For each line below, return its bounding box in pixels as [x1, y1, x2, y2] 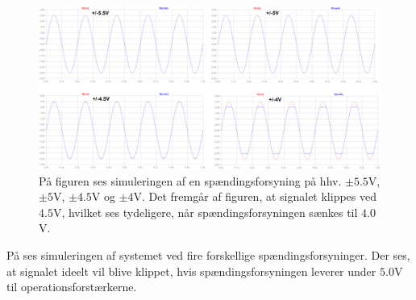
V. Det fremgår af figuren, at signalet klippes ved [133, 188, 376, 205]
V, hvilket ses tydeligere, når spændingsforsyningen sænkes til [52, 203, 358, 220]
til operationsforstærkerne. [6, 278, 137, 295]
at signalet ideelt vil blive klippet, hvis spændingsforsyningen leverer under [6, 262, 376, 279]
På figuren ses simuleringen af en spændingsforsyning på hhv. [39, 172, 342, 189]
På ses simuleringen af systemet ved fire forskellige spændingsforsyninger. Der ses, [6, 247, 410, 264]
